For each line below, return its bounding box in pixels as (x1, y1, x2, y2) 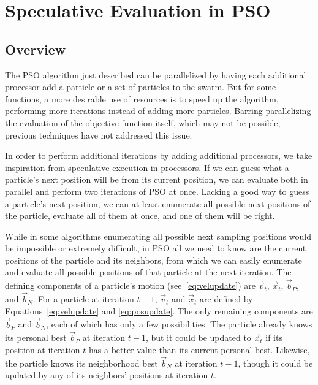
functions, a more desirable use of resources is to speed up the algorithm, (5, 92, 279, 105)
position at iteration (5, 343, 80, 356)
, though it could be (238, 356, 313, 369)
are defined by (200, 292, 253, 305)
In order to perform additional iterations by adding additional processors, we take (5, 149, 312, 162)
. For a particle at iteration (32, 292, 134, 305)
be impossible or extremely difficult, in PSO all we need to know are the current (5, 242, 306, 254)
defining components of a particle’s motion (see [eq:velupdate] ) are (5, 279, 256, 292)
